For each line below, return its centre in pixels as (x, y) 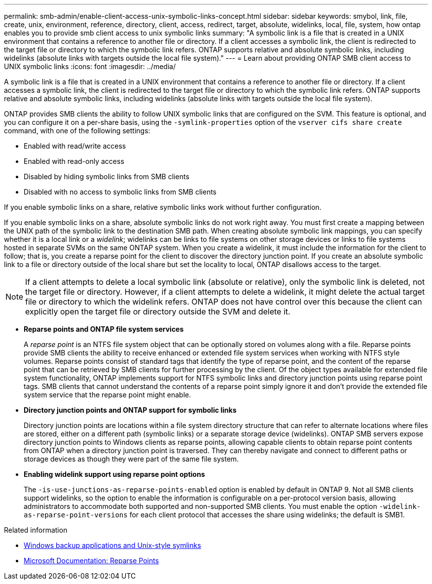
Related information (36, 530)
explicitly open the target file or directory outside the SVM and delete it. (158, 311)
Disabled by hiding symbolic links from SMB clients (107, 176)
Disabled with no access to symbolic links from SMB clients (120, 192)
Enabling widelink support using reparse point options (114, 474)
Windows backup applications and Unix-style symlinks (112, 545)
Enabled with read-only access (74, 161)
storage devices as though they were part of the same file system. (131, 459)
